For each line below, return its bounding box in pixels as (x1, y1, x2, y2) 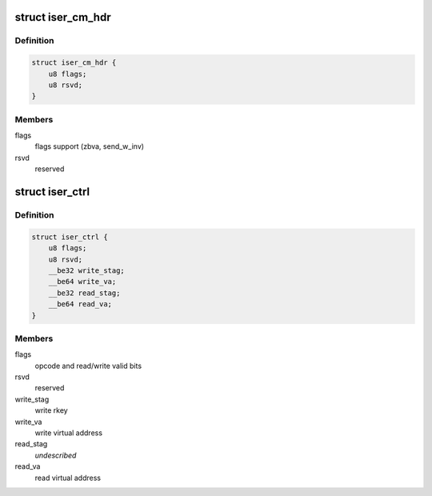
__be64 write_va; (48, 277, 117, 286)
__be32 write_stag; (48, 266, 126, 275)
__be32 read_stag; (48, 288, 121, 298)
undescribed (34, 450, 77, 460)
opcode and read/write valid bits (34, 361, 142, 370)
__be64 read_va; (48, 300, 112, 309)
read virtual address (34, 473, 102, 482)
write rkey (34, 406, 68, 415)
